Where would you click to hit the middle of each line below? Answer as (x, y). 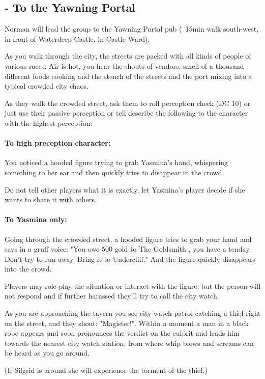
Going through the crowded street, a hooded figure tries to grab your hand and (128, 239)
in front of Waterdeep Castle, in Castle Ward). (77, 38)
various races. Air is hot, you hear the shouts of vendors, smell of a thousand (124, 65)
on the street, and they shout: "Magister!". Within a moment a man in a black (127, 323)
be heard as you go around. (47, 353)
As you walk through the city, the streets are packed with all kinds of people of (128, 56)
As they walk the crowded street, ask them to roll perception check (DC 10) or (128, 103)
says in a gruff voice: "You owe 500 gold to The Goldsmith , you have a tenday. (128, 249)
